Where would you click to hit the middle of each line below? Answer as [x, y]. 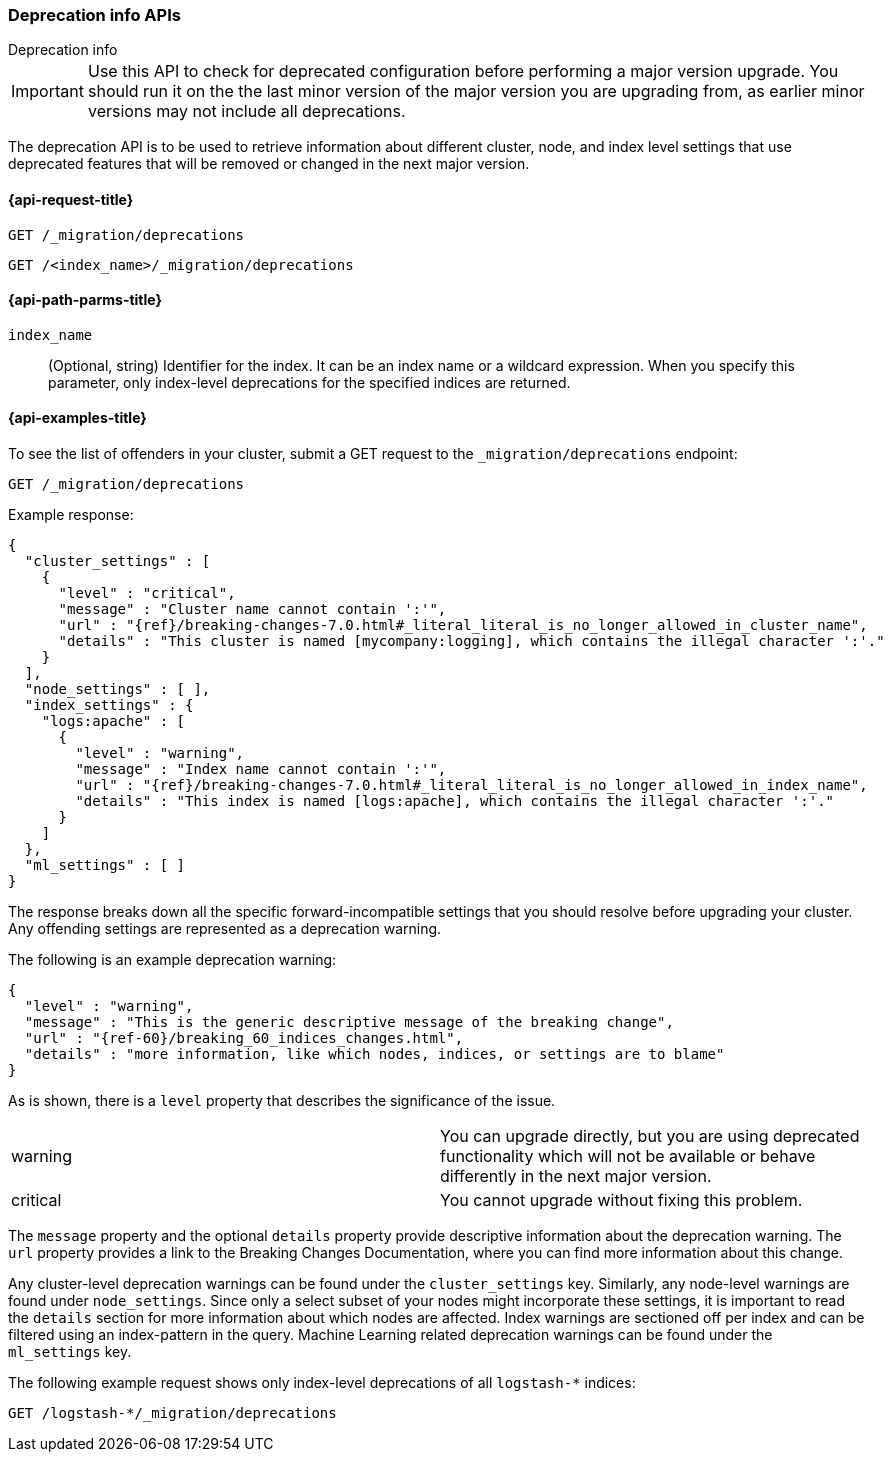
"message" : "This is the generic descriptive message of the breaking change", [349, 1022]
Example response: [71, 515]
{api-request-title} [71, 199]
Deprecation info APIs [94, 15]
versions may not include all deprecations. [246, 111]
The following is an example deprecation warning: [172, 960]
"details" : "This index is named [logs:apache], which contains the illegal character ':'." [455, 801]
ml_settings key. [70, 1352]
